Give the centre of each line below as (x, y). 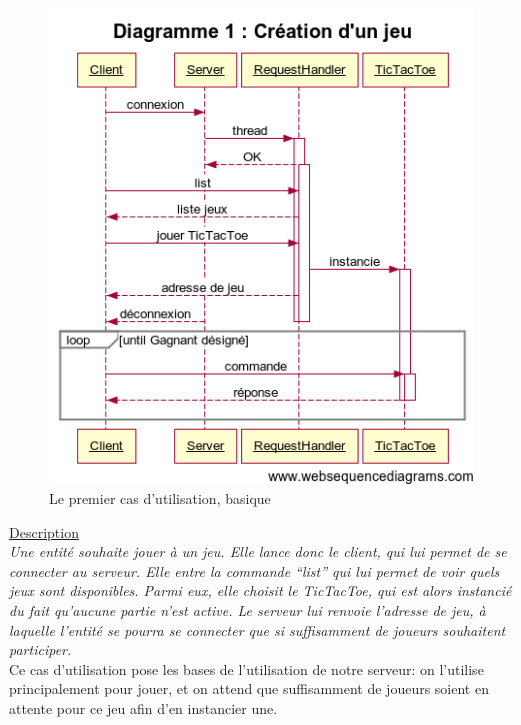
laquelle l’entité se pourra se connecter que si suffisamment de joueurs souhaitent (257, 629)
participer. (40, 649)
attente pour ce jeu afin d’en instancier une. (143, 707)
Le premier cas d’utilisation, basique (160, 497)
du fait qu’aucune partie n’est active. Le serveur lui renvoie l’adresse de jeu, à (247, 609)
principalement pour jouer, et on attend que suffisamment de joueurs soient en (249, 688)
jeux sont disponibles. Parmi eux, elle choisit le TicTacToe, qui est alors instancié (260, 590)
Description (44, 531)
